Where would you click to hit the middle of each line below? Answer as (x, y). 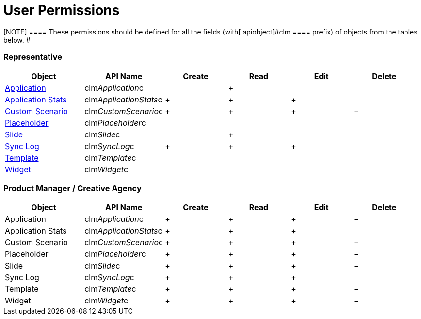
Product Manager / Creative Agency (73, 188)
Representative (33, 57)
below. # (17, 40)
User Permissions (62, 10)
